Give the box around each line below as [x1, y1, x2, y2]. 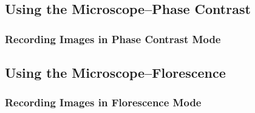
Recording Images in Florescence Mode [5, 95, 202, 110]
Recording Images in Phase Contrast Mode [5, 31, 221, 46]
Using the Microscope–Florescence [5, 63, 226, 82]
